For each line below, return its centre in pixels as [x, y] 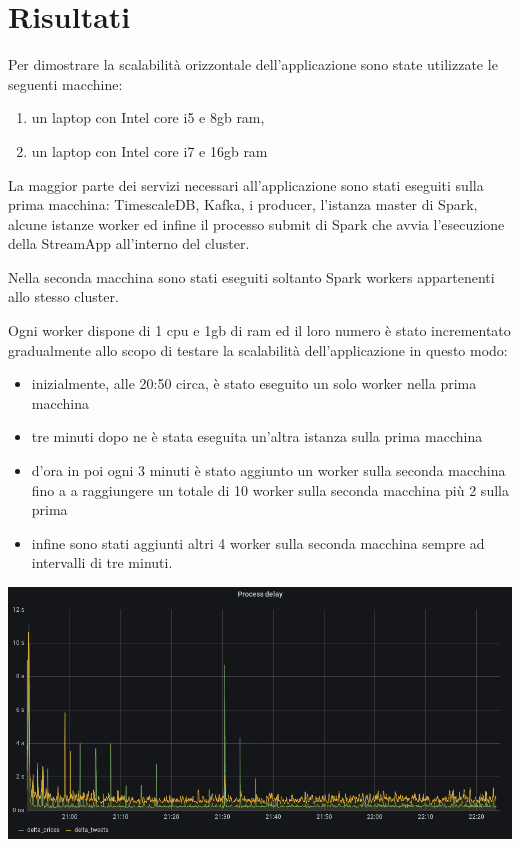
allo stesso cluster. [63, 296]
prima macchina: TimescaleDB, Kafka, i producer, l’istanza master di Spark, [243, 204]
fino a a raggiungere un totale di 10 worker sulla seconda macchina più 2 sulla [270, 489]
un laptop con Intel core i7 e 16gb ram [149, 150]
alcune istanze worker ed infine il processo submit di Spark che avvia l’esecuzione [256, 223]
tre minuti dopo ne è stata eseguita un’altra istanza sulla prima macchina [257, 436]
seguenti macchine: [65, 83]
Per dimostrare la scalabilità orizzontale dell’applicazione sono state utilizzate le [253, 64]
